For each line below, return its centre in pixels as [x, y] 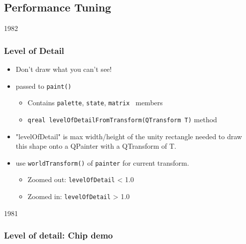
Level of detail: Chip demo [59, 235]
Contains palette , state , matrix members [95, 103]
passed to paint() [44, 86]
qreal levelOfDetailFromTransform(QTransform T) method [122, 119]
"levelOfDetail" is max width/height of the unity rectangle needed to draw [129, 136]
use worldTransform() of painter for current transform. [102, 162]
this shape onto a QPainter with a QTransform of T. [96, 146]
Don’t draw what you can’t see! [64, 69]
